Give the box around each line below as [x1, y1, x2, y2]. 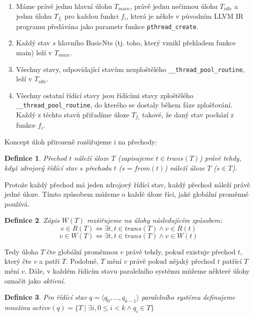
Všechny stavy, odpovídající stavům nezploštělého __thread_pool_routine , [16, 64, 245, 74]
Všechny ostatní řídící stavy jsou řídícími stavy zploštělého [16, 90, 193, 100]
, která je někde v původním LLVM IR [126, 10, 244, 21]
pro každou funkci [64, 10, 119, 21]
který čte [4, 256, 32, 266]
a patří [39, 256, 60, 266]
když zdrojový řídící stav [4, 162, 77, 173]
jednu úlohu [16, 10, 52, 21]
